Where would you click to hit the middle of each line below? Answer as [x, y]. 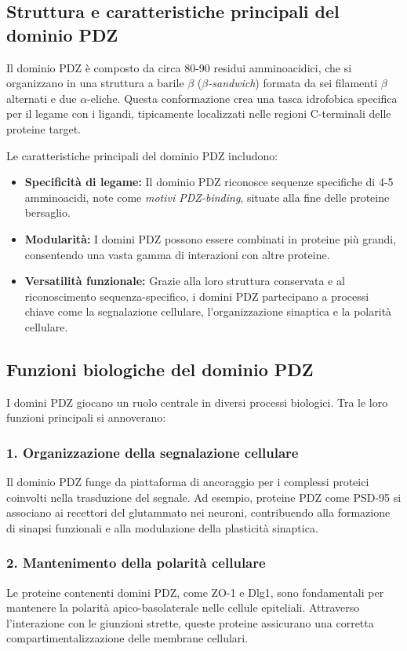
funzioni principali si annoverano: [86, 417]
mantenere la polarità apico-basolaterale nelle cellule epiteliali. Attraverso [183, 607]
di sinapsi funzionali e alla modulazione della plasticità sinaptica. [162, 527]
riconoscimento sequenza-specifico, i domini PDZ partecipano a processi [197, 296]
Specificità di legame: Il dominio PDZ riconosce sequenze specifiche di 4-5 [209, 182]
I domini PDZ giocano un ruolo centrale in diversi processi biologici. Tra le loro [197, 402]
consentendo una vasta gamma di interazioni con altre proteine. [177, 254]
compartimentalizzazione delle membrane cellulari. [127, 638]
